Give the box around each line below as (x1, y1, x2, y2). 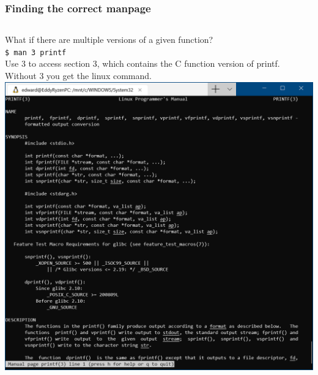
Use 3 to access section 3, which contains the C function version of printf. (5, 57, 280, 70)
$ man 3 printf (5, 48, 67, 57)
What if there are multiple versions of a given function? (5, 33, 213, 46)
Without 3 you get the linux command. (5, 69, 152, 82)
